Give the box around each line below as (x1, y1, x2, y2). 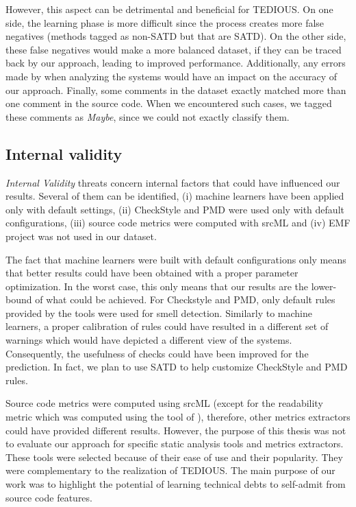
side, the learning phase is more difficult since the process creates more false (5, 15, 325, 30)
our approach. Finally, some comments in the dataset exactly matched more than (5, 82, 346, 97)
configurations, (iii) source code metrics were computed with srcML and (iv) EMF (5, 215, 351, 230)
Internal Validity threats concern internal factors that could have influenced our (5, 175, 340, 189)
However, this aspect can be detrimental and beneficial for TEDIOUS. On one (5, 2, 333, 16)
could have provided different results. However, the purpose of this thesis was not (5, 423, 346, 437)
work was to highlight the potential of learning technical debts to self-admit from (5, 477, 346, 491)
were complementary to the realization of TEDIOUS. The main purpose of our (5, 463, 335, 477)
